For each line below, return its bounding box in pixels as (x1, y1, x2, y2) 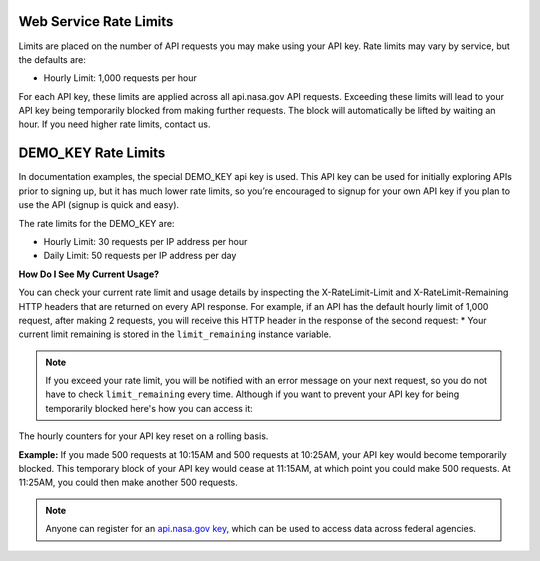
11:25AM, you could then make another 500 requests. (18, 476, 239, 489)
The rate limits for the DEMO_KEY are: (18, 217, 175, 229)
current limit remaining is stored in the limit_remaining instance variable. (18, 328, 332, 340)
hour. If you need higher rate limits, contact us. (18, 118, 211, 130)
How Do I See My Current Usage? (18, 268, 160, 280)
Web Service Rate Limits (18, 13, 174, 30)
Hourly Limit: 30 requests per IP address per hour (43, 235, 248, 247)
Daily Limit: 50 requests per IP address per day (43, 250, 237, 262)
